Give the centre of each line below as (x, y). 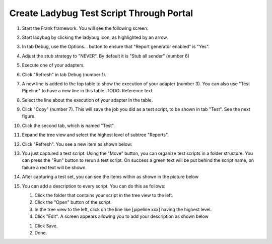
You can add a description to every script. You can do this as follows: (94, 186)
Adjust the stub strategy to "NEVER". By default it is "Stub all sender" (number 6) (106, 56)
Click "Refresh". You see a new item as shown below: (77, 144)
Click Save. (46, 226)
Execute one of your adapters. (53, 65)
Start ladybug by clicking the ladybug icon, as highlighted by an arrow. (95, 37)
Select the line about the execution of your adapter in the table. (87, 100)
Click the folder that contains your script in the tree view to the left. (104, 195)
